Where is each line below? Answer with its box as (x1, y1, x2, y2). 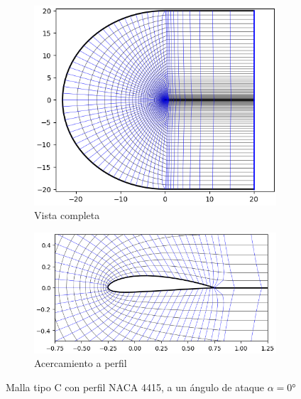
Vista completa (34, 208, 100, 223)
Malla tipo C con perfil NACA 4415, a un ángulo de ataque (6, 379, 265, 394)
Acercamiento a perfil (34, 356, 127, 371)
